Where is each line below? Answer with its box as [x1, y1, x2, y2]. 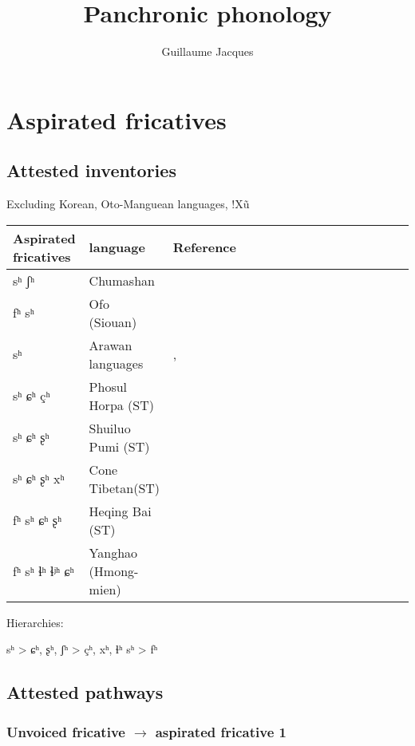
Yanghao [89, 543, 138, 562]
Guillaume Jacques [161, 43, 254, 60]
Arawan [89, 335, 132, 354]
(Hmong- [89, 561, 139, 580]
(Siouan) [89, 312, 137, 331]
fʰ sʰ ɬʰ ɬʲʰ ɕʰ [13, 561, 74, 580]
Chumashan [89, 270, 155, 290]
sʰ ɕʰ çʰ [13, 386, 50, 405]
